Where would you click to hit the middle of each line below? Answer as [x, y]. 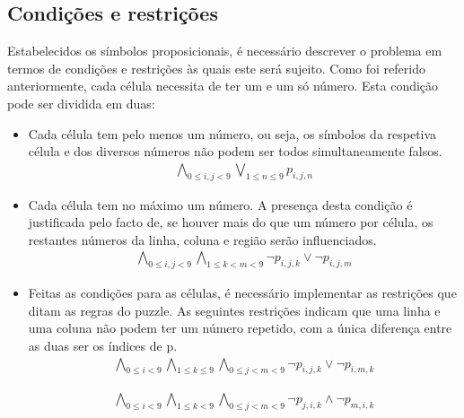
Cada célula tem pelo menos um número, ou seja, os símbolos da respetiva [232, 133]
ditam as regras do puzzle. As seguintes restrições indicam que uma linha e [234, 310]
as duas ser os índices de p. [103, 345]
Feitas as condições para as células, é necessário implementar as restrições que [242, 293]
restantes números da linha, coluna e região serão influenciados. [202, 239]
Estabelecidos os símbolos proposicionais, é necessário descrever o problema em [225, 51]
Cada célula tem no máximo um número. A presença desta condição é [220, 204]
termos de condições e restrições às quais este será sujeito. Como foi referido [216, 68]
